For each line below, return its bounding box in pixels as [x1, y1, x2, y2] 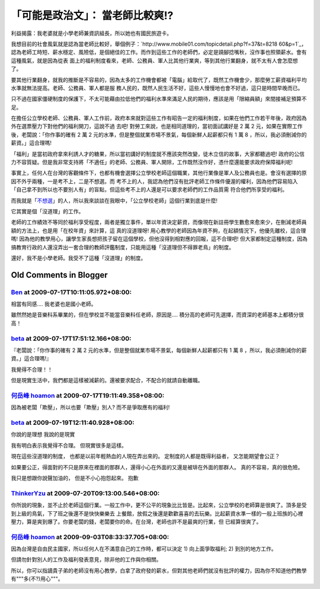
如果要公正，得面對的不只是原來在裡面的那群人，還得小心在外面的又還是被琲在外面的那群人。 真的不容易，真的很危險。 [11, 463, 303, 470]
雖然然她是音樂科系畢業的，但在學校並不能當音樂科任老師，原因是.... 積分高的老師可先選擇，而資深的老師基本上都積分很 [11, 311, 305, 318]
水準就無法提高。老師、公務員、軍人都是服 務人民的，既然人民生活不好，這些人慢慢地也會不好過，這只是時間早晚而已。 [11, 84, 303, 91]
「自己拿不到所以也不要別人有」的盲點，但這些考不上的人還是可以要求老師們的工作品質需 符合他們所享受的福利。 [11, 186, 287, 193]
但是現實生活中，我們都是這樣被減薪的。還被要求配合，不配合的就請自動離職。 [11, 377, 203, 384]
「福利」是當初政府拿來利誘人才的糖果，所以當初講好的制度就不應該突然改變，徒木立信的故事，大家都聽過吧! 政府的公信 [11, 150, 305, 157]
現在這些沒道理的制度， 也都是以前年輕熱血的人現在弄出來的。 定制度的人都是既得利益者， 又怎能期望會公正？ [11, 453, 280, 460]
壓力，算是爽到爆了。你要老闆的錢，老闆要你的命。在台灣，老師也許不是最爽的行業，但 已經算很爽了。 [11, 518, 262, 525]
